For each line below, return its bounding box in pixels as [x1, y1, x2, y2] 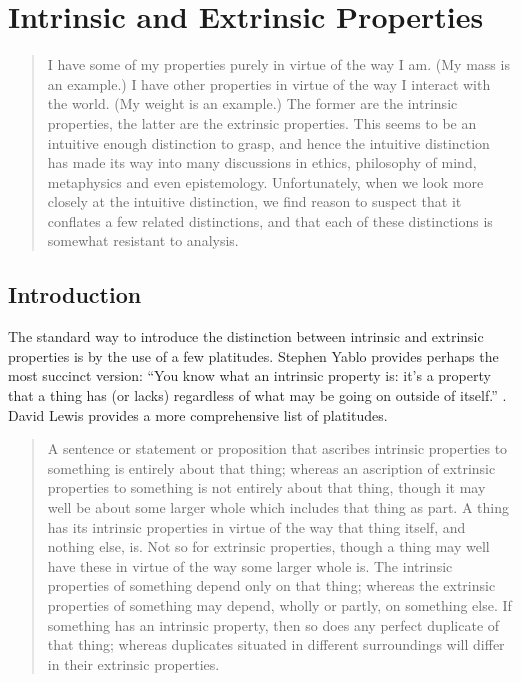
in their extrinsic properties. [47, 653, 220, 674]
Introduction [8, 279, 142, 310]
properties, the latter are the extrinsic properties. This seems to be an [47, 112, 477, 133]
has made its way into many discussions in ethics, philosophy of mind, [47, 152, 477, 173]
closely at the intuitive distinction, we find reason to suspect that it [47, 191, 462, 212]
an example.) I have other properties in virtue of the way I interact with [47, 73, 491, 94]
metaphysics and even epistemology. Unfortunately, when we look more [47, 171, 484, 192]
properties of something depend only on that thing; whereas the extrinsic [47, 575, 496, 596]
